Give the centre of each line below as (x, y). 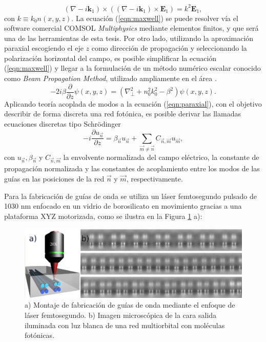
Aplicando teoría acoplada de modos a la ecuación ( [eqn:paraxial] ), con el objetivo (133, 103)
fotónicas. (40, 335)
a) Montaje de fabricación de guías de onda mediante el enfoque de (130, 305)
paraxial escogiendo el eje (44, 48)
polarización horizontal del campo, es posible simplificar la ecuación (110, 58)
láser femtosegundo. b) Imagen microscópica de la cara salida (121, 315)
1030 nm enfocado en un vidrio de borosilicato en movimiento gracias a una (123, 206)
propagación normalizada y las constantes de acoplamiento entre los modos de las (132, 168)
